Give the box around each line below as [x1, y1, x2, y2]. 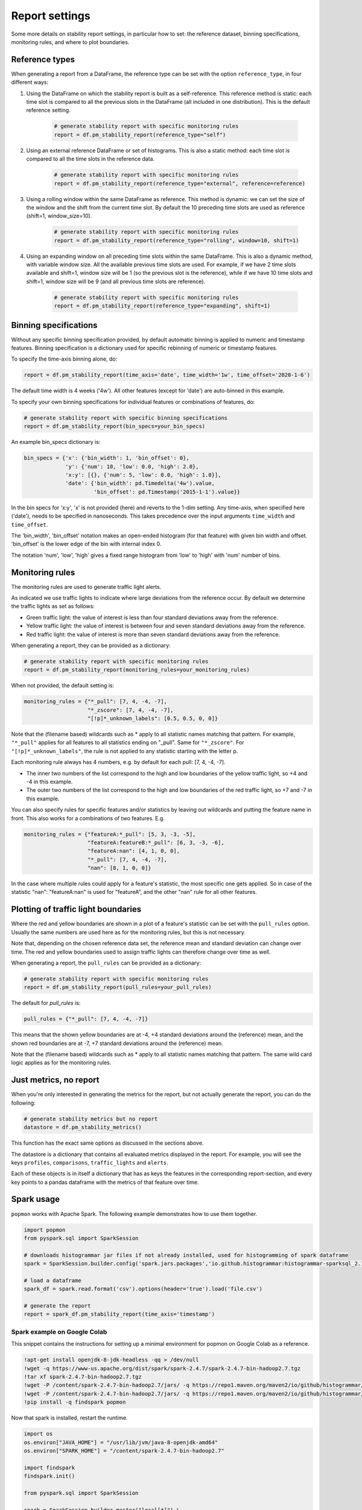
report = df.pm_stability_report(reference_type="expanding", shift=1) [54, 303, 271, 309]
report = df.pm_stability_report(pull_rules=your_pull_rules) [24, 984, 212, 991]
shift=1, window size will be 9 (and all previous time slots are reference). [26, 278, 205, 285]
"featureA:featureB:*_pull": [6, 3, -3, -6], [87, 839, 224, 846]
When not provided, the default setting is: [11, 682, 115, 689]
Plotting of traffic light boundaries [11, 904, 142, 914]
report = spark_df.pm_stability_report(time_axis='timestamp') [24, 1311, 215, 1318]
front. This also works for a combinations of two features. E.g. [11, 814, 165, 821]
